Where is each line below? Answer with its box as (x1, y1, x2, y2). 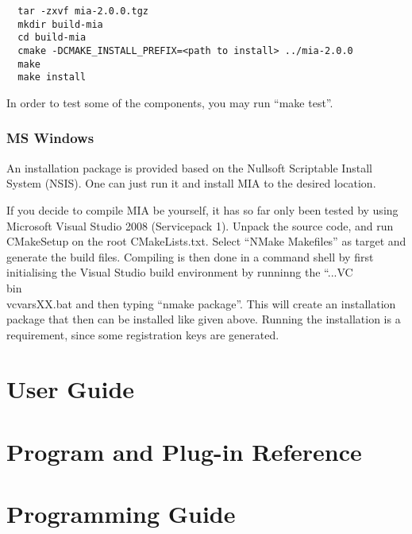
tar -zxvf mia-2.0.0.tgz (17, 6, 148, 17)
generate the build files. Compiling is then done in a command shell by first (6, 248, 374, 265)
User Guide (6, 373, 135, 405)
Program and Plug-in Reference (6, 435, 362, 467)
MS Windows (6, 128, 94, 148)
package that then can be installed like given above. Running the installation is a (6, 311, 401, 327)
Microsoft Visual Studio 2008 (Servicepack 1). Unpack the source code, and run (6, 217, 394, 234)
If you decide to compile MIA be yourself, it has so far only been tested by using (6, 201, 399, 218)
